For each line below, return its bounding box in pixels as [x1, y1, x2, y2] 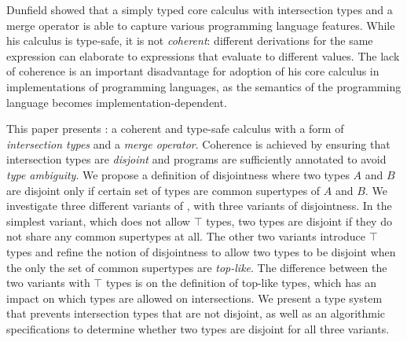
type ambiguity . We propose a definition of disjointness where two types [6, 166, 350, 182]
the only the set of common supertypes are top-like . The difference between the [6, 259, 387, 275]
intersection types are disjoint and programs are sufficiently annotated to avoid [6, 151, 387, 167]
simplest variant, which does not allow [6, 212, 190, 229]
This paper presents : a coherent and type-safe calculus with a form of [6, 120, 344, 137]
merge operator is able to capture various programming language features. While [6, 17, 395, 33]
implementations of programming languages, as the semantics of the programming [6, 78, 401, 94]
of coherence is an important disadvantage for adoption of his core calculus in [6, 63, 379, 79]
